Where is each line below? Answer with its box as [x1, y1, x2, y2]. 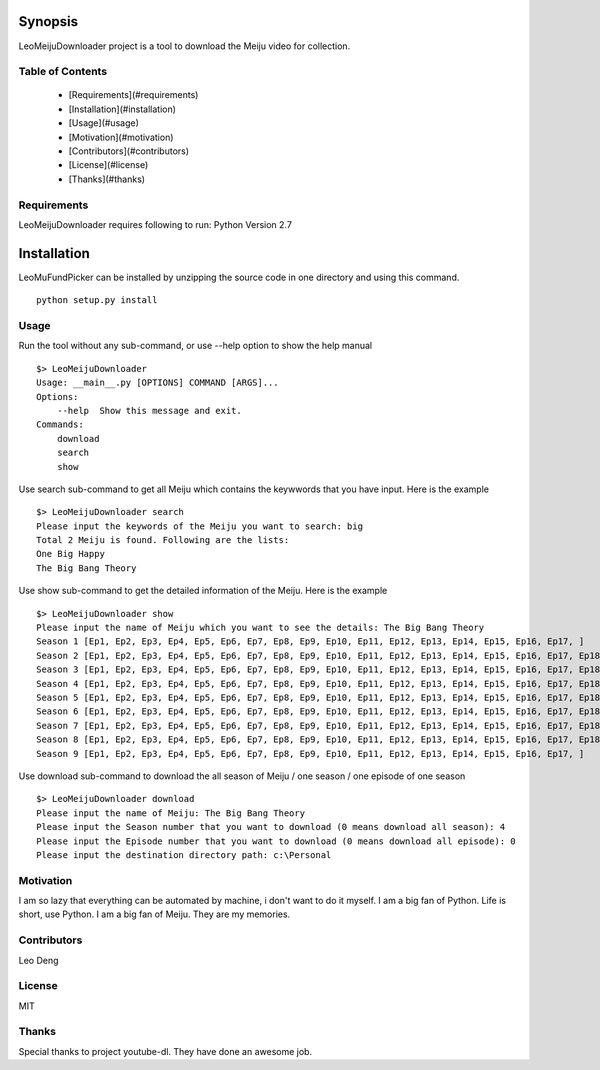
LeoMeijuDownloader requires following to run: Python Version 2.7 [18, 218, 292, 230]
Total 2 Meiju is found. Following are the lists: [36, 535, 290, 546]
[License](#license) [68, 159, 149, 171]
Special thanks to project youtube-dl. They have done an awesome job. [18, 1045, 313, 1057]
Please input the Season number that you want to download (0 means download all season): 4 [36, 821, 506, 833]
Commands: [36, 419, 84, 430]
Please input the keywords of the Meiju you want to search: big [36, 520, 364, 532]
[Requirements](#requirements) [68, 89, 199, 101]
